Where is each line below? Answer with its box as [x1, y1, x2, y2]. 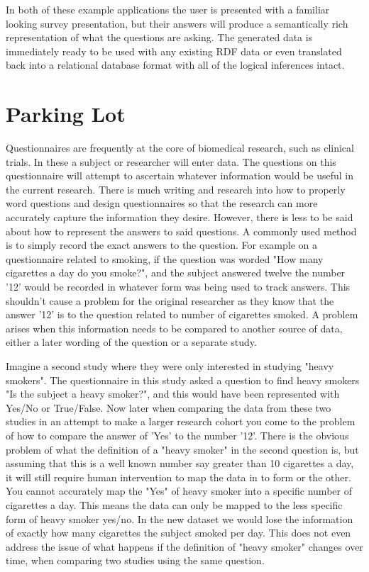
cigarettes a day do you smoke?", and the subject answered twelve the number [6, 265, 346, 280]
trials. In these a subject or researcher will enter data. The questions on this [6, 154, 336, 169]
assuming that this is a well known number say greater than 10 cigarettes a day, [6, 456, 354, 471]
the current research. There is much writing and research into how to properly [6, 181, 346, 196]
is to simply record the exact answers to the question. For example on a [6, 237, 317, 252]
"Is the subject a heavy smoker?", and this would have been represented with [6, 386, 340, 401]
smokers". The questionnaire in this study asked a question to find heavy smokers [6, 372, 360, 387]
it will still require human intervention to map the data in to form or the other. [6, 469, 351, 484]
